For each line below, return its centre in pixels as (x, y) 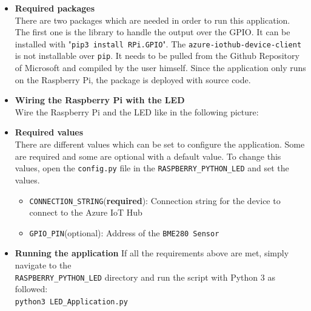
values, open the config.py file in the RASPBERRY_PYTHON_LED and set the (152, 168)
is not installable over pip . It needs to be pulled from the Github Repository (157, 56)
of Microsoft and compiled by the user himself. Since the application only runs (160, 68)
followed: (31, 289)
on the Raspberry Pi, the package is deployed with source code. (133, 79)
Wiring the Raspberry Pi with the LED (100, 100)
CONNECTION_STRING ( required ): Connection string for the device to (155, 200)
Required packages (55, 8)
